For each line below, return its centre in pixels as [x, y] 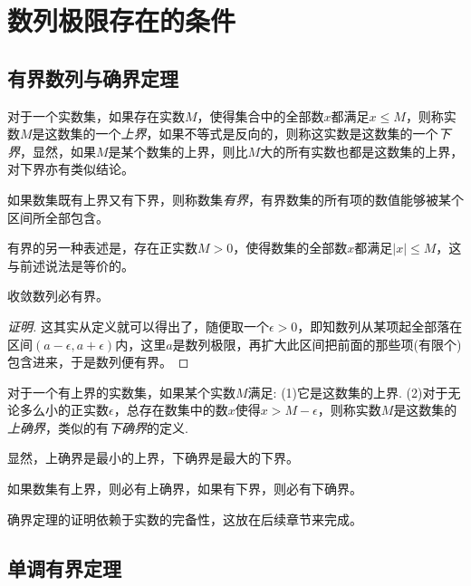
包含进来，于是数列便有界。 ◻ [98, 362]
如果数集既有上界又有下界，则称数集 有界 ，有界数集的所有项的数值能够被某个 [235, 199]
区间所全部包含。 [58, 217]
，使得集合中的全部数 [260, 115]
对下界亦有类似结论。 [71, 169]
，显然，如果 [58, 151]
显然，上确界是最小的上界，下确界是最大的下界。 [153, 458]
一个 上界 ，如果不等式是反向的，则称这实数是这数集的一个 [267, 134]
